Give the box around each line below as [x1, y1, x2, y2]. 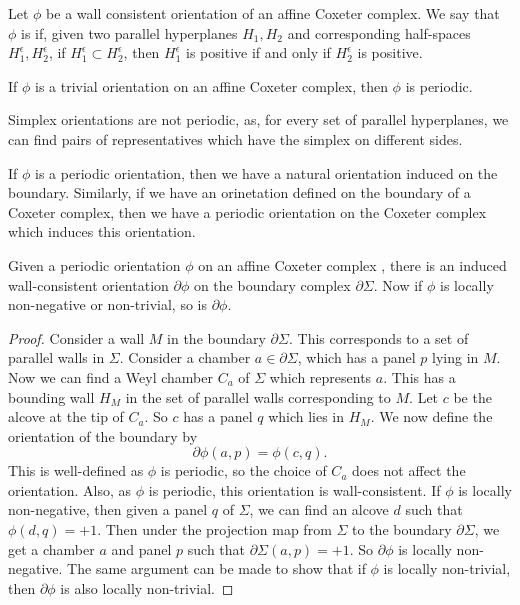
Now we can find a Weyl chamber [8, 366, 213, 387]
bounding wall [8, 386, 95, 407]
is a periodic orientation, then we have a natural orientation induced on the [35, 162, 498, 183]
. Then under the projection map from [97, 519, 332, 540]
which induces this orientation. [8, 221, 196, 242]
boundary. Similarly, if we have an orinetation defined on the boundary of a [8, 182, 471, 203]
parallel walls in [8, 347, 105, 368]
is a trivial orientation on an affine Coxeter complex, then [35, 75, 388, 96]
